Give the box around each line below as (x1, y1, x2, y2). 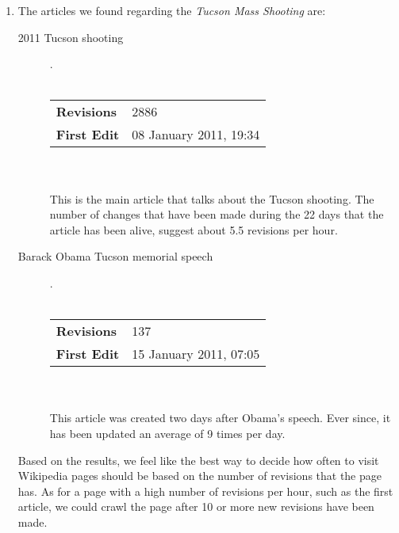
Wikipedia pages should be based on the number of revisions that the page (17, 467, 382, 484)
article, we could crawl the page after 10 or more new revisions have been (17, 498, 374, 515)
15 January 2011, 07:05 (132, 345, 260, 364)
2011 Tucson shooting (17, 29, 124, 45)
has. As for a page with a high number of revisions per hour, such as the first (17, 482, 393, 499)
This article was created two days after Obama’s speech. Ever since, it (49, 409, 391, 426)
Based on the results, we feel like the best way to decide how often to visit (17, 451, 379, 468)
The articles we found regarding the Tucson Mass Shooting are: (17, 2, 326, 18)
